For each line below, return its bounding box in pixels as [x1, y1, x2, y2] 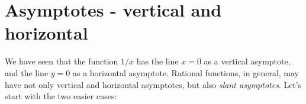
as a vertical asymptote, [204, 55, 291, 67]
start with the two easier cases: [5, 90, 117, 102]
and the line [5, 66, 49, 79]
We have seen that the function [5, 55, 118, 67]
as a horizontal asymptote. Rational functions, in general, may [72, 66, 299, 79]
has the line [136, 55, 179, 67]
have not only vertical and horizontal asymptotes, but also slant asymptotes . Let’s [5, 78, 302, 90]
